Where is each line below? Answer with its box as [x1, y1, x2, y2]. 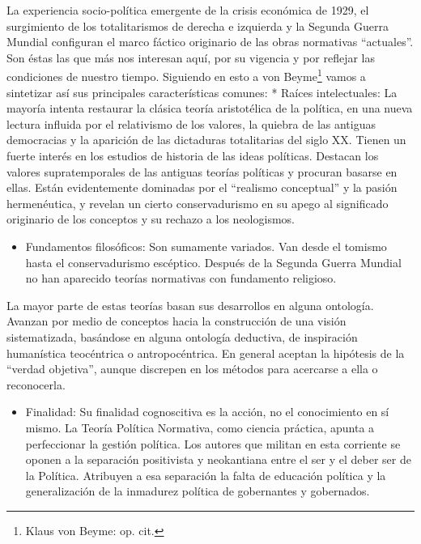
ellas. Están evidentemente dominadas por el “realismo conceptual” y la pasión [6, 179, 398, 196]
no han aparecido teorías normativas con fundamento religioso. [25, 270, 337, 287]
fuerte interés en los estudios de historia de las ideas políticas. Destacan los [6, 147, 379, 164]
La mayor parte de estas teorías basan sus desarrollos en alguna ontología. [6, 296, 374, 313]
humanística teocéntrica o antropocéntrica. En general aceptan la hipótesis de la [6, 344, 405, 361]
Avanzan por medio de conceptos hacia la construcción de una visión [6, 312, 347, 329]
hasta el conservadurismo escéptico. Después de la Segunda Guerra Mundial [25, 253, 402, 270]
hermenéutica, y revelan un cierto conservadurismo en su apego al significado [6, 194, 389, 211]
